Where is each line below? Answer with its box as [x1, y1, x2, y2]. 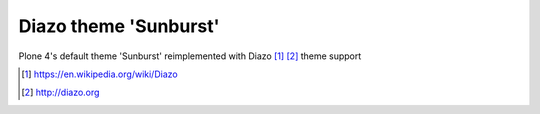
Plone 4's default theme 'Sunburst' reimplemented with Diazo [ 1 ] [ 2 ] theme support [18, 50, 362, 62]
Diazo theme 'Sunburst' [18, 15, 220, 37]
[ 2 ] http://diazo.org [21, 86, 100, 99]
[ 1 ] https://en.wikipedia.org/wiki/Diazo [21, 68, 179, 80]
